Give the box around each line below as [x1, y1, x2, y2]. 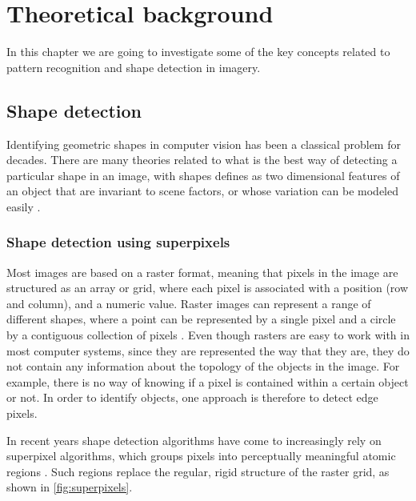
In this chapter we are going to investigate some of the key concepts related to [6, 43, 390, 60]
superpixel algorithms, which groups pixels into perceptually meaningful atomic [6, 447, 396, 464]
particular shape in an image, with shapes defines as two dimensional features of [6, 166, 400, 183]
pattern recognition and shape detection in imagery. [6, 58, 261, 75]
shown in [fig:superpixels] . [6, 479, 133, 495]
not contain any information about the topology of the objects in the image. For [6, 358, 400, 375]
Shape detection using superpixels [6, 232, 230, 252]
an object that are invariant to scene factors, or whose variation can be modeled [6, 182, 399, 199]
